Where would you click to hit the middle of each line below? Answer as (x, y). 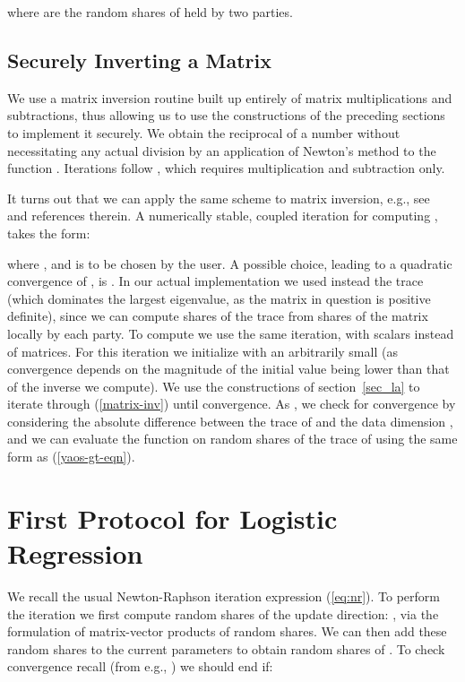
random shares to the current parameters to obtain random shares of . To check (226, 648)
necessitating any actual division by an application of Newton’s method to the (222, 150)
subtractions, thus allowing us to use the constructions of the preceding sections (226, 115)
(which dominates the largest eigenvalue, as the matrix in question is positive (219, 298)
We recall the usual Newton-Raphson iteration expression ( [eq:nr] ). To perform (224, 596)
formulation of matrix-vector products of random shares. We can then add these (227, 631)
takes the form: (49, 233)
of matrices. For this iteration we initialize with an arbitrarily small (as (202, 351)
